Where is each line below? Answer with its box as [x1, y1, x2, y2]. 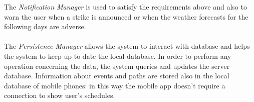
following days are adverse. [4, 21, 86, 32]
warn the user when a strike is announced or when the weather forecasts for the [4, 11, 248, 22]
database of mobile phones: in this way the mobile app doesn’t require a [4, 80, 225, 90]
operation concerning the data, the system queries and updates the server [4, 60, 230, 71]
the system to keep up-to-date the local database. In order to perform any [4, 50, 231, 61]
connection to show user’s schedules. [4, 90, 115, 100]
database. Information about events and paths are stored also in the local [4, 70, 229, 81]
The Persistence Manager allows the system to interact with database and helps [4, 41, 250, 51]
